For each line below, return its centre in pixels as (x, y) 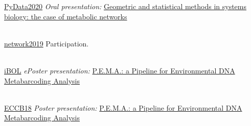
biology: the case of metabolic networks (66, 16)
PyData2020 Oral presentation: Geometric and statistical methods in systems (125, 6)
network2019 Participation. (47, 43)
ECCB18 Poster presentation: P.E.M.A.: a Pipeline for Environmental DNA (123, 107)
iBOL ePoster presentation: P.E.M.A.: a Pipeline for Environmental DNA (120, 70)
